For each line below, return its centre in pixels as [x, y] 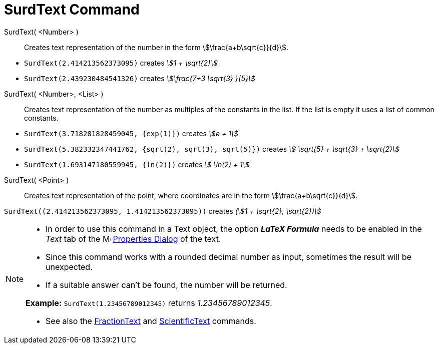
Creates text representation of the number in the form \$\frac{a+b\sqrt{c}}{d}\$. [156, 47]
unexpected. [69, 267]
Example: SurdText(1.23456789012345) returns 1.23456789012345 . [149, 303]
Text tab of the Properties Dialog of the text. [133, 239]
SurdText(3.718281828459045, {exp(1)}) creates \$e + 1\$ [131, 133]
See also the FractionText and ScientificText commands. [151, 321]
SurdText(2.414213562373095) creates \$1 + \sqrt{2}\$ [121, 63]
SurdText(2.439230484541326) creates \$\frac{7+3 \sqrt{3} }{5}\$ [140, 78]
